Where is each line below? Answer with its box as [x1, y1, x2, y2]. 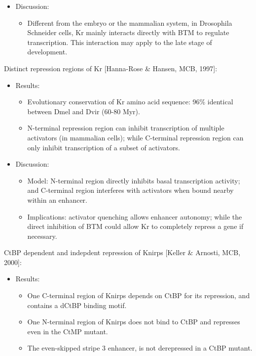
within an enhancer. [27, 194, 87, 205]
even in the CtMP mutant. [27, 326, 108, 336]
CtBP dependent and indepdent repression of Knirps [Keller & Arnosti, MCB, [4, 247, 241, 258]
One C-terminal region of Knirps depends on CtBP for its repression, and [27, 290, 250, 301]
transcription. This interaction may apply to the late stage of [27, 37, 212, 47]
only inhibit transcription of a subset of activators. [27, 142, 180, 152]
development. [27, 46, 68, 57]
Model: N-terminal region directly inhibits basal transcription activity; [27, 175, 240, 185]
